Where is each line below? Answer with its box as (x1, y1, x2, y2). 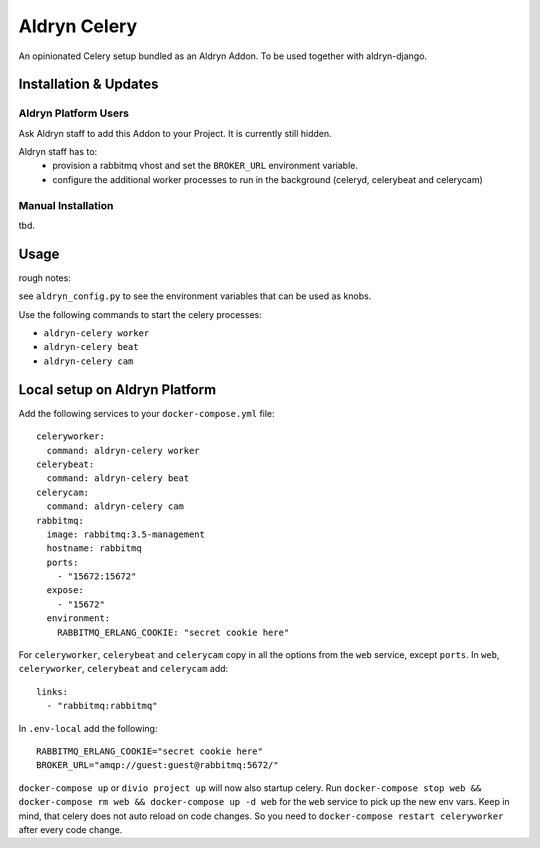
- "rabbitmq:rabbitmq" (46, 700, 158, 712)
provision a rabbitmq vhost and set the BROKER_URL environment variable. (52, 160, 359, 172)
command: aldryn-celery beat (46, 473, 190, 484)
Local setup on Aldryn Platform (18, 381, 217, 398)
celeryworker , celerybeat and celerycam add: (18, 663, 229, 675)
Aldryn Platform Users (18, 106, 130, 120)
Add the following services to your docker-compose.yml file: (18, 407, 275, 419)
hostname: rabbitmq (46, 543, 142, 554)
